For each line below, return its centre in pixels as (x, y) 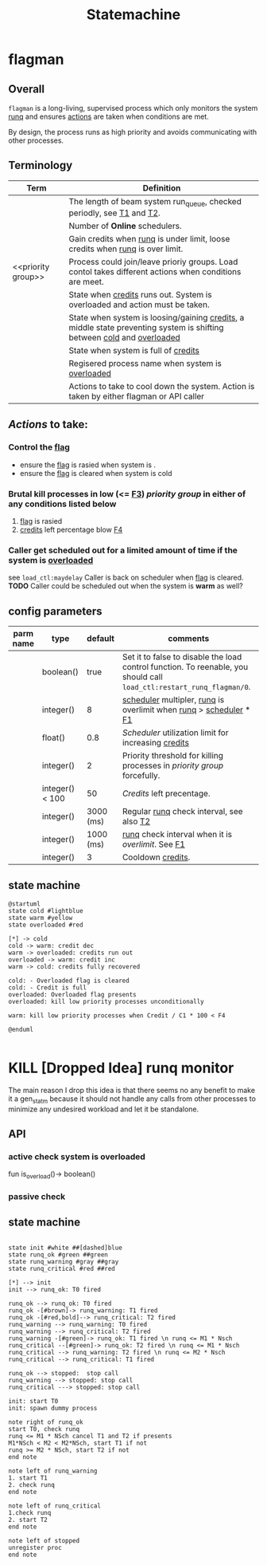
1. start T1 (28, 1478)
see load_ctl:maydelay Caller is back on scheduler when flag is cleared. (126, 578)
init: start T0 (33, 1401)
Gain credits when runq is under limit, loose (149, 239)
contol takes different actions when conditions (155, 271)
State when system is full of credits (134, 350)
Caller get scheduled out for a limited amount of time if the (123, 550)
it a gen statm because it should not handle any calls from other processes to (132, 1099)
